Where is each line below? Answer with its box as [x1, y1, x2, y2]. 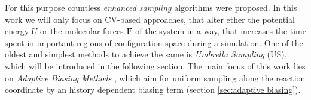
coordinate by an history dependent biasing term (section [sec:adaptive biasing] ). [5, 83, 301, 96]
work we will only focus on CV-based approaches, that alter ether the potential [5, 13, 295, 25]
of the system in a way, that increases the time [135, 25, 306, 37]
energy [5, 25, 29, 37]
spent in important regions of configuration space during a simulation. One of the [5, 36, 303, 49]
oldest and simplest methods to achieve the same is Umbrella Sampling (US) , [5, 48, 287, 60]
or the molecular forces [39, 25, 124, 37]
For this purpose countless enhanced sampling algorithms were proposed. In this [5, 1, 297, 13]
